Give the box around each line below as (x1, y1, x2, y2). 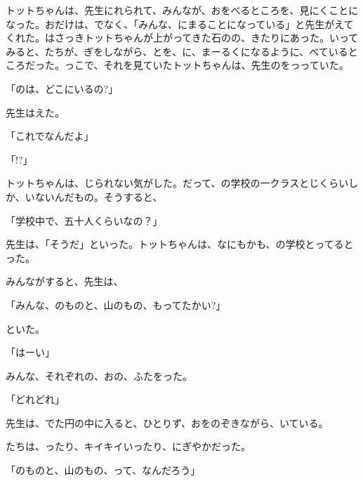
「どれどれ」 (6, 392, 65, 407)
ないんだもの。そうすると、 (34, 189, 163, 204)
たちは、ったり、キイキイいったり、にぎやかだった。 (6, 439, 251, 454)
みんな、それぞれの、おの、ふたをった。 (6, 368, 192, 383)
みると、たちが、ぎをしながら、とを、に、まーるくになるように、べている (6, 44, 348, 58)
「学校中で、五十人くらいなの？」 (6, 213, 163, 228)
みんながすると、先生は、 (6, 274, 124, 289)
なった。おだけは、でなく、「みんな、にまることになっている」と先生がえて (6, 16, 354, 31)
